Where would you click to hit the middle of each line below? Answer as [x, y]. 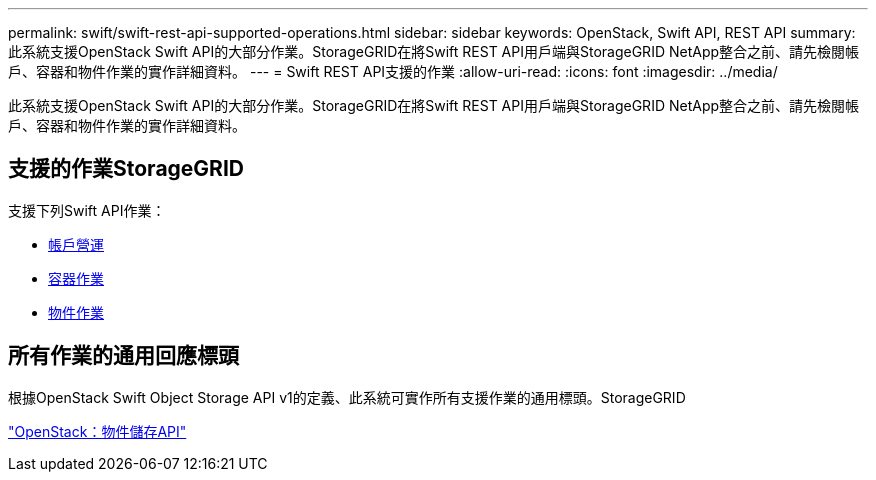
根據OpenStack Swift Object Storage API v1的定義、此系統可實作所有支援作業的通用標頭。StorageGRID [347, 397]
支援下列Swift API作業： [87, 210]
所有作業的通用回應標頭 [123, 356]
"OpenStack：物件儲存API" [97, 431]
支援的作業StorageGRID [126, 169]
